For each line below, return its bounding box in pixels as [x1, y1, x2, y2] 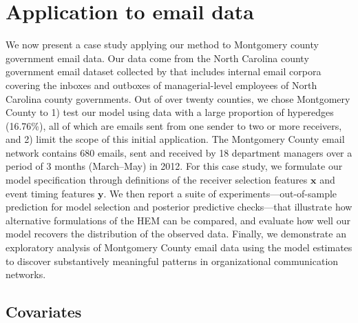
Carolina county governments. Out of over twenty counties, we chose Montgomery [6, 91, 350, 106]
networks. [6, 267, 46, 282]
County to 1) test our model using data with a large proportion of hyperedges [6, 105, 334, 119]
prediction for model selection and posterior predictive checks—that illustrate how [6, 199, 352, 214]
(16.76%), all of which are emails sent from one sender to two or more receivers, [6, 118, 342, 133]
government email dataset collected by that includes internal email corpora [6, 64, 322, 79]
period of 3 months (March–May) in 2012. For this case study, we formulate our [6, 159, 343, 173]
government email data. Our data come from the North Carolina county [6, 50, 309, 65]
